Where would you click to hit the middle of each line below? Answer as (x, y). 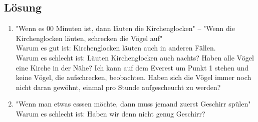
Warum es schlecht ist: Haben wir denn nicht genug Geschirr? (110, 113)
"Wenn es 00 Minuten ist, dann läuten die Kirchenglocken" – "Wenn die (125, 28)
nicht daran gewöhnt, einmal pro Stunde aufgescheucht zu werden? (118, 87)
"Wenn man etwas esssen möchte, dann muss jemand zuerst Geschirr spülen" (133, 104)
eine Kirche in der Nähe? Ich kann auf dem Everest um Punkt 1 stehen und (132, 67)
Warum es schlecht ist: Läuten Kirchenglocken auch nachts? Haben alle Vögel (135, 57)
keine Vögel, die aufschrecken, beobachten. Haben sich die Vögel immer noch (134, 77)
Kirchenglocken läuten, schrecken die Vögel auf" (89, 38)
